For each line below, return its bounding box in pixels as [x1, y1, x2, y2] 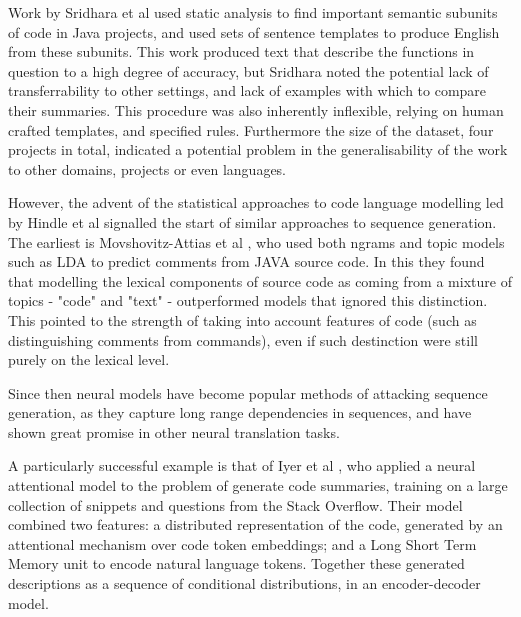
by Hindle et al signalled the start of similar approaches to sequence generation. [8, 211, 497, 232]
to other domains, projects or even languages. [8, 158, 287, 179]
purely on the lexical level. [8, 349, 170, 370]
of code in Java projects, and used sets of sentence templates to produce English [8, 21, 500, 42]
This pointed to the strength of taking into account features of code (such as [8, 309, 477, 330]
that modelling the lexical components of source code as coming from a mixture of [8, 270, 512, 291]
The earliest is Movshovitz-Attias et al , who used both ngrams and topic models [8, 231, 505, 252]
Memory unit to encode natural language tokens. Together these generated [8, 553, 465, 574]
